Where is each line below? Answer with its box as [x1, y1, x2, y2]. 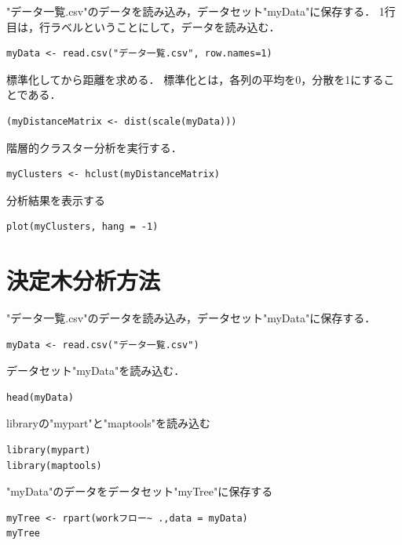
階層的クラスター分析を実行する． [6, 139, 182, 155]
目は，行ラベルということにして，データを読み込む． [6, 18, 280, 35]
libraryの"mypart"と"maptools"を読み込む [6, 415, 210, 431]
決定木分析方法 [6, 264, 161, 296]
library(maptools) [6, 460, 102, 471]
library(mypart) [6, 445, 91, 456]
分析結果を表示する [6, 191, 105, 208]
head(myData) [6, 391, 74, 403]
